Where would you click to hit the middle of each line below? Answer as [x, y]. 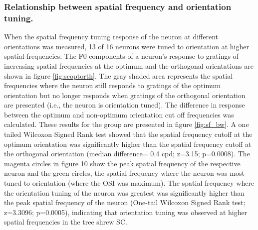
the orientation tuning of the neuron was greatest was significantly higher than [124, 192]
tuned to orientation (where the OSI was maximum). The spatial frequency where [129, 183]
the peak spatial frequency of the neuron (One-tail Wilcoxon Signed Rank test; [125, 202]
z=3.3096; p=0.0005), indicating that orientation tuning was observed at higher [126, 212]
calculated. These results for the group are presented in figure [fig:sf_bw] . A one [127, 124]
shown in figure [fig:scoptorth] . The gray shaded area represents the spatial [119, 75]
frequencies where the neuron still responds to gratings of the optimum [113, 85]
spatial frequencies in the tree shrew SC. [66, 222]
